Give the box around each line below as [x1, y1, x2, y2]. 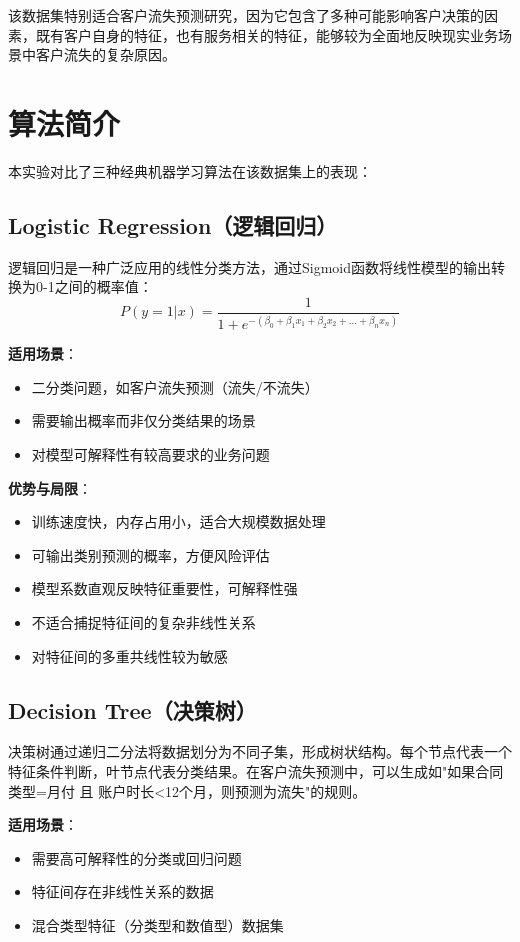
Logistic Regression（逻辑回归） [8, 209, 338, 240]
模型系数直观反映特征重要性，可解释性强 [31, 578, 298, 599]
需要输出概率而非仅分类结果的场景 [31, 410, 256, 431]
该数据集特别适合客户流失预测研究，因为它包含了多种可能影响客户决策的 [8, 5, 484, 25]
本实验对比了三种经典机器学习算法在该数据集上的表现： [8, 160, 372, 181]
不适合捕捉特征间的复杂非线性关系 [31, 612, 256, 633]
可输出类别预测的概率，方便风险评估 [31, 544, 270, 565]
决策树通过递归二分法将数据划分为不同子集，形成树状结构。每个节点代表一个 [8, 741, 512, 762]
